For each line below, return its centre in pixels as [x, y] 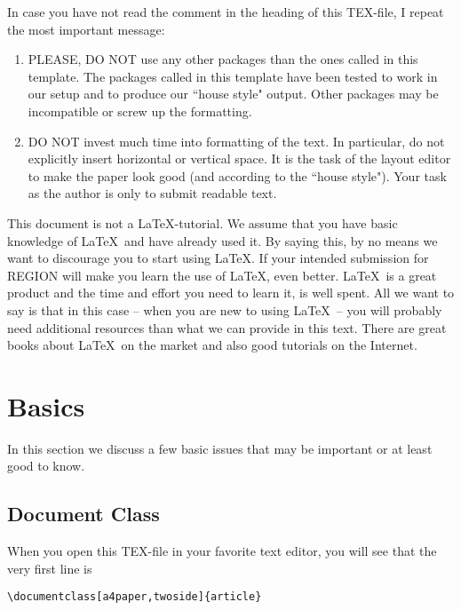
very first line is [50, 568]
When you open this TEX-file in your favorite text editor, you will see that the [222, 551]
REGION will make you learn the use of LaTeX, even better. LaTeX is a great [222, 275]
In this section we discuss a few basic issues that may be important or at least [220, 448]
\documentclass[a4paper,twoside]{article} [135, 597]
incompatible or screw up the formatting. [140, 111]
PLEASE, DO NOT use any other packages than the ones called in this [223, 59]
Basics [46, 405]
